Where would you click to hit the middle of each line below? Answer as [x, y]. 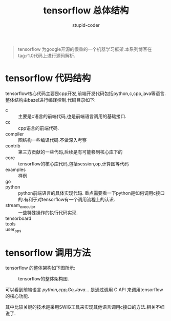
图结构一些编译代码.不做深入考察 [52, 140]
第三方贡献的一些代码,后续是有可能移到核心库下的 [70, 152]
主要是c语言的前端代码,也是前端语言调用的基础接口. [72, 116]
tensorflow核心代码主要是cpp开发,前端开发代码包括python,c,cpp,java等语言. [86, 93]
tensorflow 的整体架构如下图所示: [40, 268]
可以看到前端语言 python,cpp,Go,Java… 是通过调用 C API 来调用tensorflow [84, 290]
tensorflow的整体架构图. [44, 279]
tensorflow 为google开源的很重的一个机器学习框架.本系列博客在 [85, 49]
